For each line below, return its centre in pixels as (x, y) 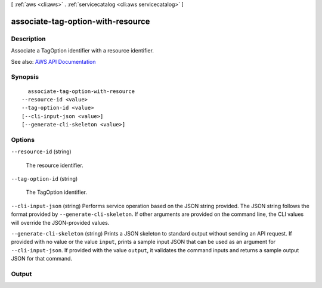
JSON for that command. (42, 259)
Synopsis (25, 77)
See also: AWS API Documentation (53, 61)
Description (28, 39)
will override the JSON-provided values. (60, 222)
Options (23, 140)
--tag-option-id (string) (44, 178)
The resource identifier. (55, 165)
